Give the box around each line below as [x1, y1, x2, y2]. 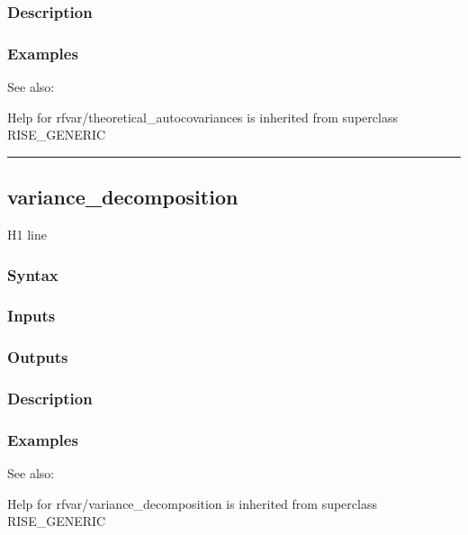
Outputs [7, 346, 68, 368]
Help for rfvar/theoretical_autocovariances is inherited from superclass [7, 107, 398, 126]
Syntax [7, 263, 58, 286]
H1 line [7, 225, 47, 244]
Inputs [7, 304, 56, 327]
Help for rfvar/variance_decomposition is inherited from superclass [7, 494, 377, 512]
